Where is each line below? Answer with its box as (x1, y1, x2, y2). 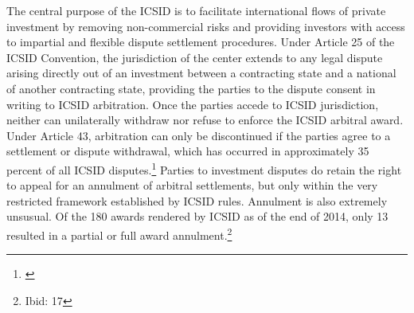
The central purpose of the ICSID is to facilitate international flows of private (6, 2, 386, 18)
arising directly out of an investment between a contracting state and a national (6, 65, 396, 81)
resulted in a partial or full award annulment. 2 (6, 224, 232, 243)
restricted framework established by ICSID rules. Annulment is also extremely (6, 192, 388, 209)
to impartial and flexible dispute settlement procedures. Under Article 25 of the (6, 33, 395, 50)
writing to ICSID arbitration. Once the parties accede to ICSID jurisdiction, (6, 96, 379, 112)
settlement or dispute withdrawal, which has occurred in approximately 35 (6, 143, 369, 159)
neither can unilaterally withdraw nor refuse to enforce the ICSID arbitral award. (6, 112, 404, 128)
